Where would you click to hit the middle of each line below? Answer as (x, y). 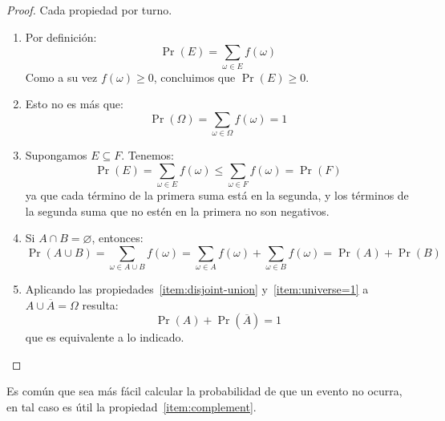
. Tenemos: (148, 155)
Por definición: (61, 36)
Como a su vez (61, 77)
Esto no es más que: (74, 104)
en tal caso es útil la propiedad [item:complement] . (131, 407)
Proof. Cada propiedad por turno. (89, 10)
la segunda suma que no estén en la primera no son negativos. (177, 210)
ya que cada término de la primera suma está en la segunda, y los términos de (217, 194)
